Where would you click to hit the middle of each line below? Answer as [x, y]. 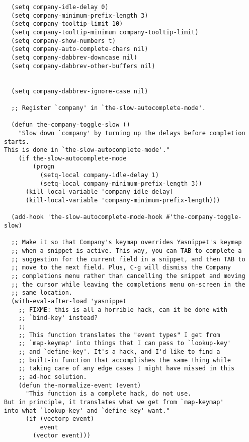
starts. [17, 142]
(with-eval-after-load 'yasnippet [69, 301]
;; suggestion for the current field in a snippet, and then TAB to [128, 259]
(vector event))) [62, 436]
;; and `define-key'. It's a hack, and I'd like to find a [119, 351]
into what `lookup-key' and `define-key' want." [87, 410]
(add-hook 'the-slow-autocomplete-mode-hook [87, 217]
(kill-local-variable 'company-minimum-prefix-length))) [123, 201]
